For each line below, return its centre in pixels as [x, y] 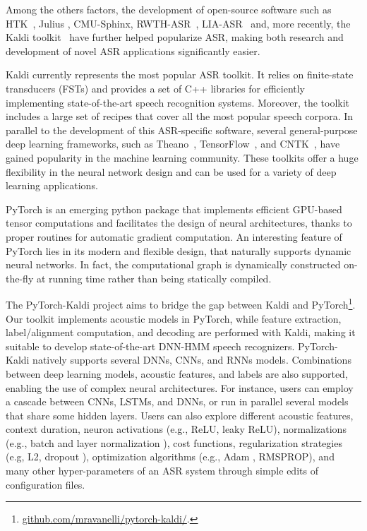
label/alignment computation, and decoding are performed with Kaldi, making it [181, 332]
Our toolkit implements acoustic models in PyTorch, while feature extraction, [174, 318]
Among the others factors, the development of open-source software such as [169, 9]
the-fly [20, 278]
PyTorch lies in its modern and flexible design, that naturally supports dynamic [179, 250]
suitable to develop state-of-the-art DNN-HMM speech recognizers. [150, 346]
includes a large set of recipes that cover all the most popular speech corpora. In [180, 116]
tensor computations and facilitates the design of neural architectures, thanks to [179, 223]
